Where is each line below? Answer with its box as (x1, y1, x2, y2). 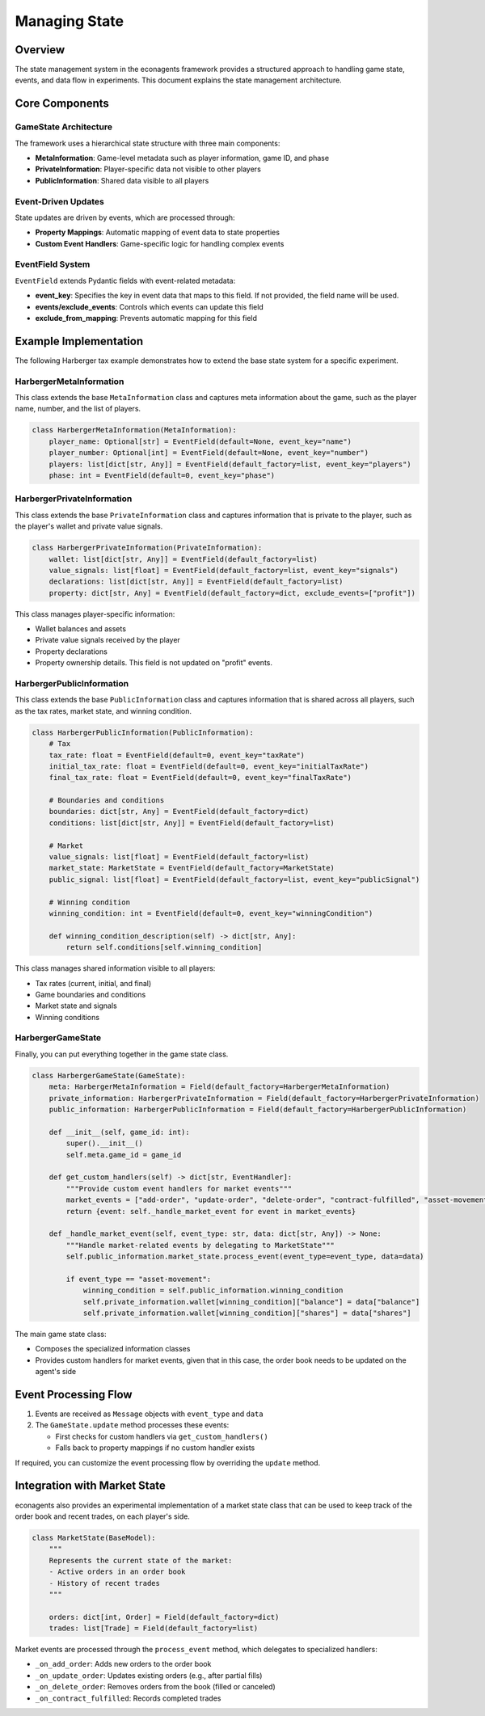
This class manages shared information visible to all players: (15, 963, 216, 973)
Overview (15, 43, 65, 57)
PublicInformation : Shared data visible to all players (35, 175, 209, 185)
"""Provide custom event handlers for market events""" (65, 1184, 293, 1193)
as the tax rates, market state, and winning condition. (15, 706, 192, 715)
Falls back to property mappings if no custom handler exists (55, 1443, 255, 1452)
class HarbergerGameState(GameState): (32, 1071, 186, 1080)
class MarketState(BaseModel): (32, 1533, 157, 1542)
